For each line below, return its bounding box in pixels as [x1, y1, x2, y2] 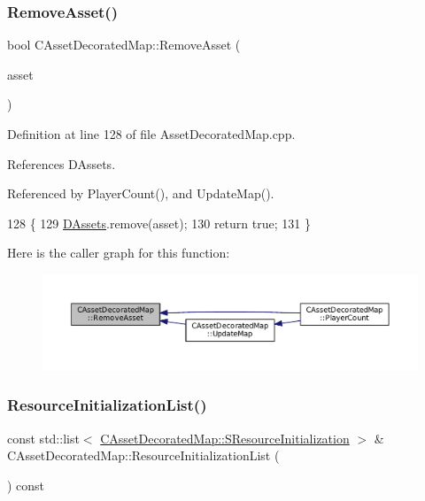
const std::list [7, 428, 80, 447]
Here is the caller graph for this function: [7, 243, 230, 262]
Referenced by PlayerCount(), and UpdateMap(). [7, 184, 274, 203]
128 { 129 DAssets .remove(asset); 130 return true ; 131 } [7, 213, 311, 232]
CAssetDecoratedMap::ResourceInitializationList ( [7, 446, 280, 465]
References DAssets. [7, 154, 116, 173]
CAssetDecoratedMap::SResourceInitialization [100, 428, 350, 447]
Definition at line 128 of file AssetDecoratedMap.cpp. [7, 125, 296, 143]
